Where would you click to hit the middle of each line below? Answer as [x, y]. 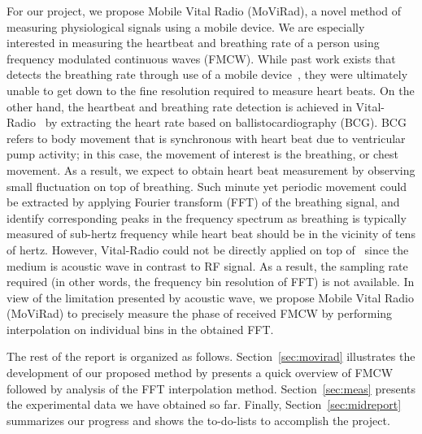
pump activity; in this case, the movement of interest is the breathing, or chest [202, 154]
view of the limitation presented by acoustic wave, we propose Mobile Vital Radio [210, 297]
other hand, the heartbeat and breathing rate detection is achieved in [179, 106]
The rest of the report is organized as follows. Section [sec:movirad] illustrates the [211, 356]
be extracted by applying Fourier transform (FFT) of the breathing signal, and [203, 202]
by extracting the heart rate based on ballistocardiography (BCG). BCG [226, 122]
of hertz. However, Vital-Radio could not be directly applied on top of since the [208, 249]
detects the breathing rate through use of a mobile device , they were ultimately [207, 74]
